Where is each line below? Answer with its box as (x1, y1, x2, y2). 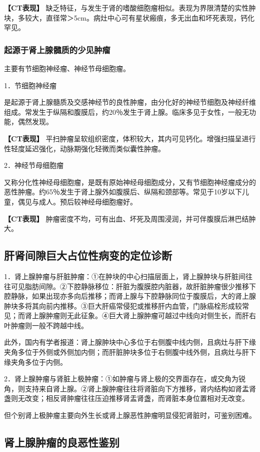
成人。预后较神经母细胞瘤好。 (38, 196, 137, 206)
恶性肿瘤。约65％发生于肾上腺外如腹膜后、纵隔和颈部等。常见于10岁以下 (4, 186, 242, 197)
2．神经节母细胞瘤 (4, 160, 63, 170)
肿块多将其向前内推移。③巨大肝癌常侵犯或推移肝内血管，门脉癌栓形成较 (4, 300, 242, 311)
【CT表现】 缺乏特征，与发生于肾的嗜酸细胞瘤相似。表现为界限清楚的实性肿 (4, 3, 256, 13)
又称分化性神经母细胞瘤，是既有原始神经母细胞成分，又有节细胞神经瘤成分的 (4, 176, 256, 187)
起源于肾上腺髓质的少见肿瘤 (4, 43, 110, 56)
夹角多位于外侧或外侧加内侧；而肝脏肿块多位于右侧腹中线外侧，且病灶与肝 (4, 347, 249, 357)
